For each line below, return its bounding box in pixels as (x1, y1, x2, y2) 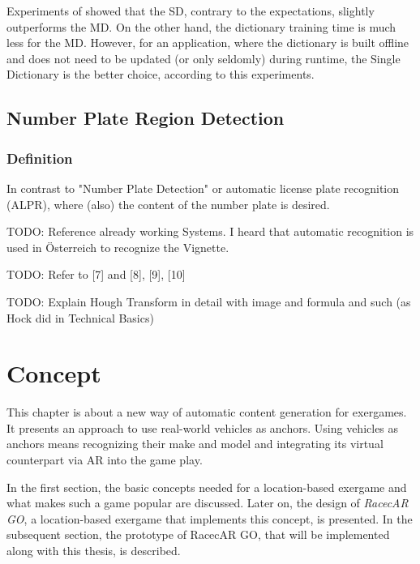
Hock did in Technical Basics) (6, 309, 154, 326)
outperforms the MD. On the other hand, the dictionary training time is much (6, 18, 396, 35)
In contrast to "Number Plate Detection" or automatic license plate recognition (6, 179, 400, 196)
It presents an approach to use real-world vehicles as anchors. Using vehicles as (6, 419, 399, 436)
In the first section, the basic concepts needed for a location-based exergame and (6, 478, 407, 495)
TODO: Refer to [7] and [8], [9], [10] (6, 266, 186, 283)
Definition (6, 147, 73, 168)
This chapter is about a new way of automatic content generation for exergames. (6, 404, 407, 421)
